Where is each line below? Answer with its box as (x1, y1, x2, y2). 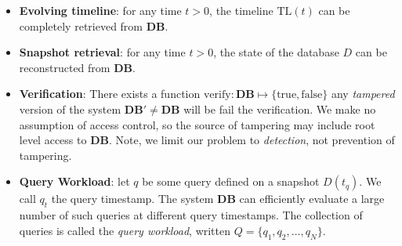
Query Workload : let (19, 173, 130, 190)
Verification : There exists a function (19, 85, 201, 102)
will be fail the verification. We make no (183, 100, 376, 117)
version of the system (19, 100, 121, 117)
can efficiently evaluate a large (239, 190, 385, 207)
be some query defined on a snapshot (142, 173, 320, 190)
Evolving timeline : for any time (19, 2, 182, 18)
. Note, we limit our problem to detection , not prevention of (108, 132, 395, 148)
